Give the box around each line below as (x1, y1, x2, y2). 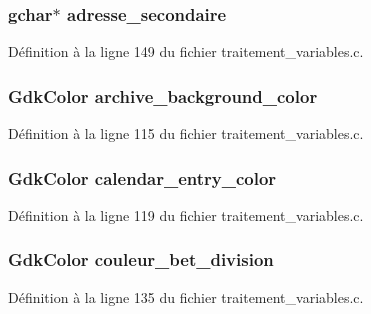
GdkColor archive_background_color (8, 83, 318, 108)
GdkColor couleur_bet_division (8, 247, 274, 272)
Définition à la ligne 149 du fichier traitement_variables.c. (8, 41, 364, 62)
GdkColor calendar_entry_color (8, 165, 277, 190)
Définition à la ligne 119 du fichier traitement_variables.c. (8, 204, 364, 225)
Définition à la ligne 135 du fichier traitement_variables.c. (8, 286, 364, 307)
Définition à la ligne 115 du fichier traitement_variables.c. (8, 123, 364, 144)
